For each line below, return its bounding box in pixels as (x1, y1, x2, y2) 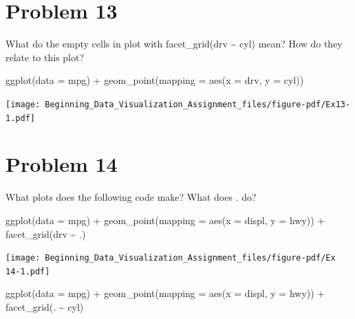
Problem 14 (6, 150, 118, 178)
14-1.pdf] (6, 266, 50, 276)
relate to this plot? (6, 49, 85, 64)
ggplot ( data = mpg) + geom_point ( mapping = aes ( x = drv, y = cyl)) (6, 73, 304, 87)
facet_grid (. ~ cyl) (6, 300, 84, 314)
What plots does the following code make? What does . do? (6, 190, 257, 204)
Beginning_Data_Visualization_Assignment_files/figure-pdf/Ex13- (45, 99, 351, 109)
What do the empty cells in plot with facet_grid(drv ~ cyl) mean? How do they (6, 36, 343, 51)
